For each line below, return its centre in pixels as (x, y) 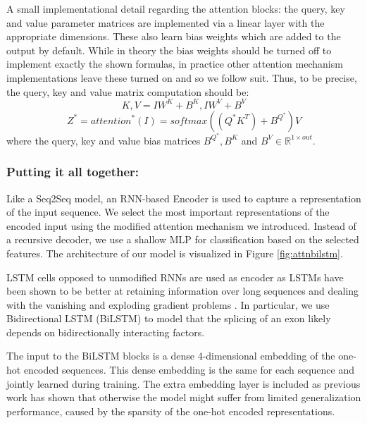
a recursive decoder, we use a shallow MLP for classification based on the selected (183, 239)
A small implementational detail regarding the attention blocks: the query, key (176, 8)
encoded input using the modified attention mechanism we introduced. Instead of (181, 225)
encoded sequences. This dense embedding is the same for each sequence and (189, 370)
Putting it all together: (73, 172)
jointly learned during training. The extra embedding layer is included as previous (183, 383)
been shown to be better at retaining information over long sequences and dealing (183, 291)
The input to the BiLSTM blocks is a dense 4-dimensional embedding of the (171, 356)
